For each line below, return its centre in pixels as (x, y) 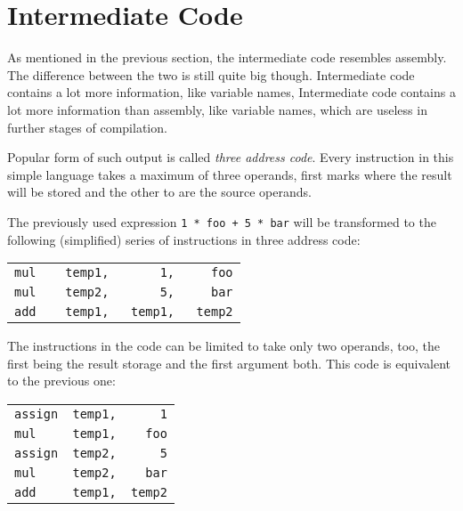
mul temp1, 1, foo (124, 273)
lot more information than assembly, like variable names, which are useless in (217, 109)
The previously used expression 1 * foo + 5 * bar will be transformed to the (222, 221)
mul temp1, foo (91, 433)
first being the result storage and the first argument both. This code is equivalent (229, 363)
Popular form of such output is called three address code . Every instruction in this (231, 157)
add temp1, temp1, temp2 (124, 312)
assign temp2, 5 (91, 453)
